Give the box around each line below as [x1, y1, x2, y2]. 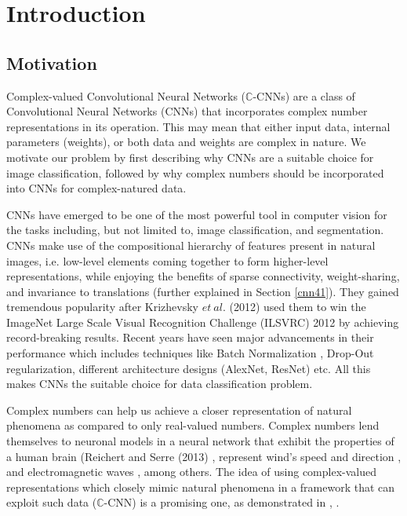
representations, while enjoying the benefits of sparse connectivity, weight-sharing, [6, 268, 400, 284]
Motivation [6, 50, 97, 75]
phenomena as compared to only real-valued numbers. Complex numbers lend [6, 417, 380, 434]
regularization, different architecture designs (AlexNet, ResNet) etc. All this [6, 360, 371, 376]
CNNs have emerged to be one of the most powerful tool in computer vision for [6, 206, 387, 222]
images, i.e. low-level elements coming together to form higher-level [6, 252, 329, 269]
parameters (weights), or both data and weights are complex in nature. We [6, 134, 366, 150]
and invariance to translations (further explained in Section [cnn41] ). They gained [6, 283, 399, 299]
